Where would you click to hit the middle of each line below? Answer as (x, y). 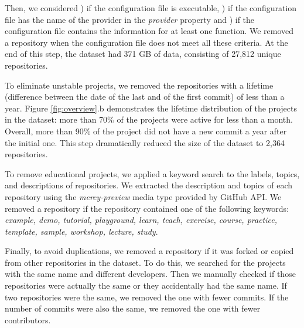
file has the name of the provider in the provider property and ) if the (130, 19)
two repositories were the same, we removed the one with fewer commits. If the (147, 297)
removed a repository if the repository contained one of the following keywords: (147, 208)
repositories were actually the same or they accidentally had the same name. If (146, 285)
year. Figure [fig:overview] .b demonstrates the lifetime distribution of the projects (151, 108)
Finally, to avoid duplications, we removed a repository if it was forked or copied (149, 251)
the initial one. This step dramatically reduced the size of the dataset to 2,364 (145, 142)
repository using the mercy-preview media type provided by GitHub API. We (143, 196)
